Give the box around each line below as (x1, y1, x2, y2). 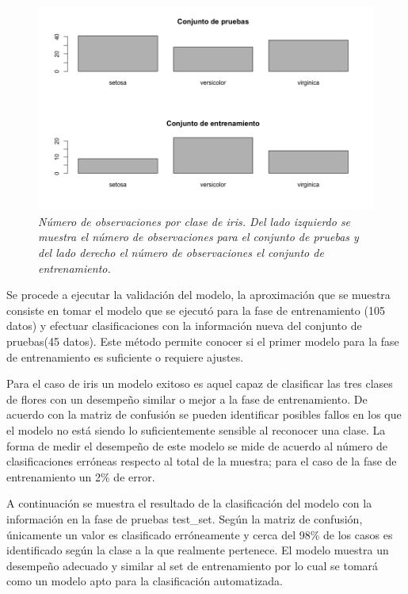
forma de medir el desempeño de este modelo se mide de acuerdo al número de (6, 437, 387, 454)
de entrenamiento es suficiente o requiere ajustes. (6, 348, 244, 365)
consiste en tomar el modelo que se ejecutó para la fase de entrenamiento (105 (6, 301, 385, 318)
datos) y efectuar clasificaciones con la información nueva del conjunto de (6, 317, 362, 334)
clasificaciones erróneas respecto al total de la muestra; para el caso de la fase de (6, 453, 397, 469)
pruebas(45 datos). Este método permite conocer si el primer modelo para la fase (6, 332, 399, 349)
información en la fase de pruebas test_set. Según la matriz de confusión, (6, 510, 363, 527)
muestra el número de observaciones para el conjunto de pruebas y (38, 228, 359, 245)
